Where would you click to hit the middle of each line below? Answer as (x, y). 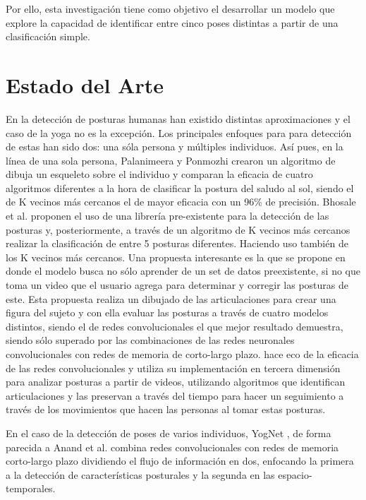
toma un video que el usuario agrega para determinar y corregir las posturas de (177, 285)
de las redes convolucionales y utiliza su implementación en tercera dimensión (173, 368)
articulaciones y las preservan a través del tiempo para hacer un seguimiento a (175, 395)
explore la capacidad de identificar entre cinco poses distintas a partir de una (172, 22)
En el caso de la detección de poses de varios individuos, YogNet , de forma (169, 433)
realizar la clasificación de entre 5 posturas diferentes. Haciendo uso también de (177, 243)
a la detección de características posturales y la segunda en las (140, 474)
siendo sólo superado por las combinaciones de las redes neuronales (150, 340)
